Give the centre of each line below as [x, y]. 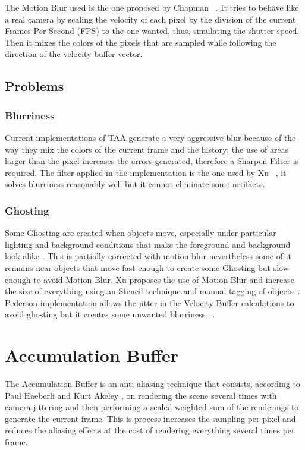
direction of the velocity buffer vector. [74, 54]
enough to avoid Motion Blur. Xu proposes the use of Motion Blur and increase [150, 279]
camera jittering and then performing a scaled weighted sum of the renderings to [152, 407]
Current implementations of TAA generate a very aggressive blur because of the [150, 137]
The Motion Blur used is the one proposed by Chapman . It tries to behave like [152, 7]
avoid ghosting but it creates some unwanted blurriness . [110, 314]
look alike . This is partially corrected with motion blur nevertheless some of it [148, 256]
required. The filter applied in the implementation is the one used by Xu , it [146, 172]
